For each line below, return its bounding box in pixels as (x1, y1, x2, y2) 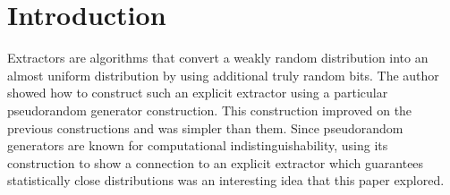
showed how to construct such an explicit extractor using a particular (7, 83, 388, 102)
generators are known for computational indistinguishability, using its (7, 136, 388, 155)
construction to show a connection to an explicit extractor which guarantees (7, 153, 424, 172)
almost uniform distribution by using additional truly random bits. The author (7, 65, 439, 84)
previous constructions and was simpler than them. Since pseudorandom (7, 118, 403, 137)
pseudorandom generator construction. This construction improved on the (7, 100, 412, 119)
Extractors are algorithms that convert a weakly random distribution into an (7, 48, 429, 67)
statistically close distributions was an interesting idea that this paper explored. (7, 171, 445, 190)
